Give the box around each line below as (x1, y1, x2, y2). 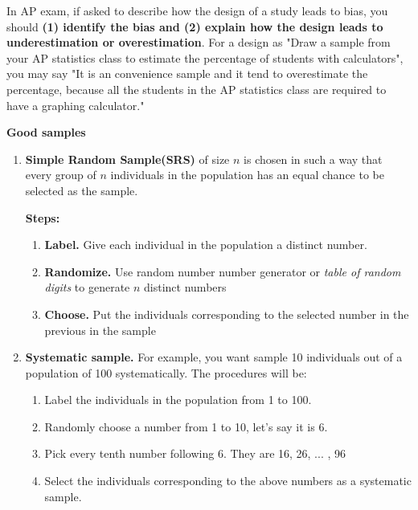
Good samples (6, 124, 86, 141)
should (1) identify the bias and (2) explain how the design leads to (6, 18, 383, 35)
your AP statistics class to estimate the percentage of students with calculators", (6, 49, 404, 66)
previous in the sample (44, 321, 156, 338)
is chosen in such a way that (244, 150, 383, 167)
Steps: (25, 209, 60, 226)
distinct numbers (144, 279, 227, 296)
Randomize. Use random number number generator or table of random (44, 263, 401, 279)
